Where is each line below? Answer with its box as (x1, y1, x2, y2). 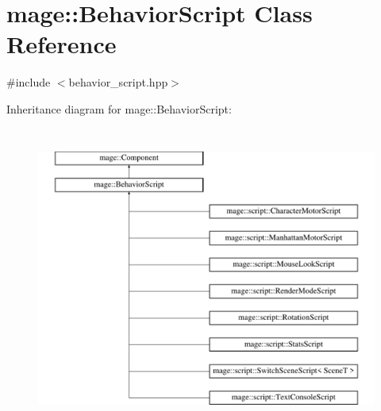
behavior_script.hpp (68, 74, 168, 90)
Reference (6, 28, 117, 60)
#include (6, 74, 51, 90)
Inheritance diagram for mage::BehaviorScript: (6, 100, 232, 117)
